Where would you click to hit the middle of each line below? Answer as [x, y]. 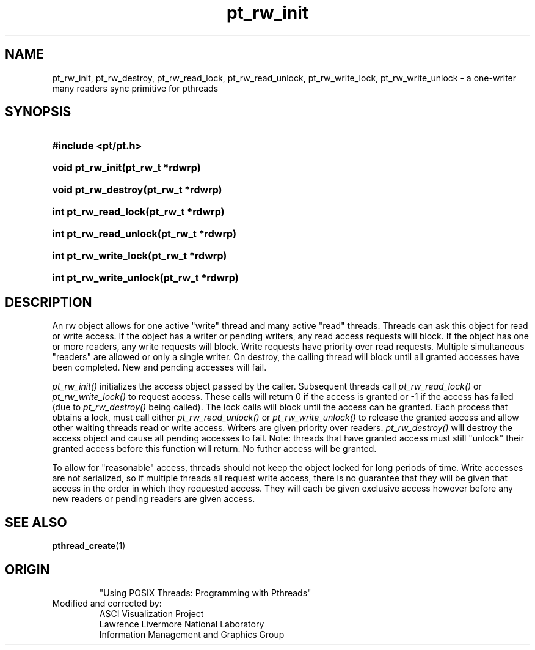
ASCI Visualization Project [151, 613]
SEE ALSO [36, 522]
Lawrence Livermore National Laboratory [182, 624]
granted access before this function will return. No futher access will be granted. [214, 449]
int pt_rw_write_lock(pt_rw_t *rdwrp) [140, 256]
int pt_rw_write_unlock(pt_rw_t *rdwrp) [145, 278]
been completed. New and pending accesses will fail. [159, 367]
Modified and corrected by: [107, 603]
